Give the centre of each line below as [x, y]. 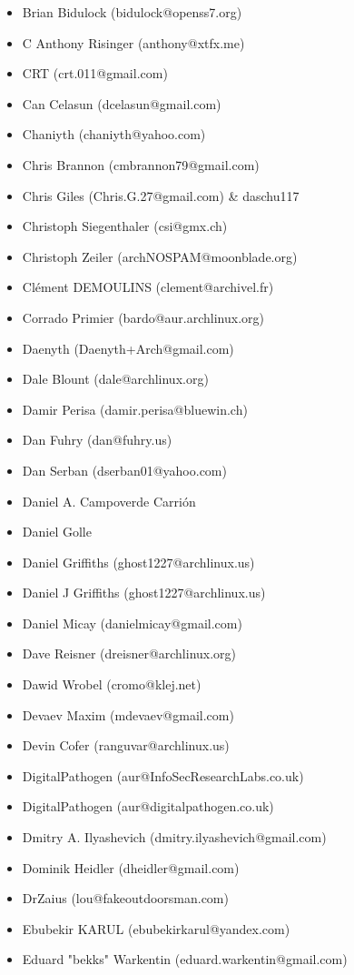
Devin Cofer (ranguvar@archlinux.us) [126, 745]
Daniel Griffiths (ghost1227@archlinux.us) [138, 562]
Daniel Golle [57, 532]
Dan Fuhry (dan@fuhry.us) [97, 440]
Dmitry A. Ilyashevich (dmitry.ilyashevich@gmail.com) [174, 837]
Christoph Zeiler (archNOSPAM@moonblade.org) [160, 256]
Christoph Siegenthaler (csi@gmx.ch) [125, 226]
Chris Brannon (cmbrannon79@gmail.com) [141, 164]
